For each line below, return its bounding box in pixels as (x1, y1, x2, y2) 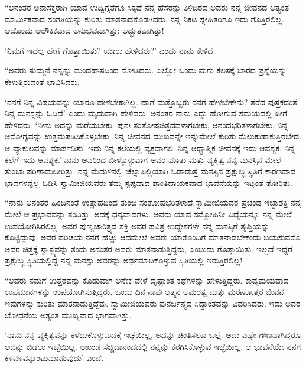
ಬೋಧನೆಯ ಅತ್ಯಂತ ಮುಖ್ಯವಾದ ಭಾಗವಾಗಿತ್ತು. (5, 308, 132, 321)
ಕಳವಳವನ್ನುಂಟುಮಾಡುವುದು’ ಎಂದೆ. (5, 351, 104, 364)
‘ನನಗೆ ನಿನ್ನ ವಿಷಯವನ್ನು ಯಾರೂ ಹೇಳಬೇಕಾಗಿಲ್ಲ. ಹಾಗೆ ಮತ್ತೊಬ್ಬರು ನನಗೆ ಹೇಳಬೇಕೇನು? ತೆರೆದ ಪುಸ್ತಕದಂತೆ (5, 95, 298, 108)
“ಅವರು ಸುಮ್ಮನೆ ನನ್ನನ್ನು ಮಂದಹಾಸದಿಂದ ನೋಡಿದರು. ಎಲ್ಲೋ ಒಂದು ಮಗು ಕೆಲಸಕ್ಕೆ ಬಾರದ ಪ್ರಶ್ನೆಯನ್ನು (5, 64, 287, 76)
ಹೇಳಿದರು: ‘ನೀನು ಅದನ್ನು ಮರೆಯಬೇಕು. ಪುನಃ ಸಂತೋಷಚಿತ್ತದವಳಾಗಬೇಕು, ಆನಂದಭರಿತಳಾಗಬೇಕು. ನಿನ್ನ (5, 118, 288, 131)
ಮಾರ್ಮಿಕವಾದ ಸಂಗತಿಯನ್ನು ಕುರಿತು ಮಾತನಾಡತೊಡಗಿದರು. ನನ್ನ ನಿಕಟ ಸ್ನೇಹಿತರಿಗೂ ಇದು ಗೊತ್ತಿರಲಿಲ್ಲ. (5, 12, 285, 25)
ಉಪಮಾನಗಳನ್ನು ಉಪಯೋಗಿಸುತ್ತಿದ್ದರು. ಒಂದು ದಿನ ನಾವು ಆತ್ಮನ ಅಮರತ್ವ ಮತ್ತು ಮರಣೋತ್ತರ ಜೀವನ (5, 285, 284, 298)
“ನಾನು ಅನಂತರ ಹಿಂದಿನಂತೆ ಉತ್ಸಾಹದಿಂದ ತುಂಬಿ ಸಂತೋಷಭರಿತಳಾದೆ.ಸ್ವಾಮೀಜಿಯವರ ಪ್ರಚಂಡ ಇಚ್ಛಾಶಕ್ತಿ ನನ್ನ (5, 196, 301, 209)
